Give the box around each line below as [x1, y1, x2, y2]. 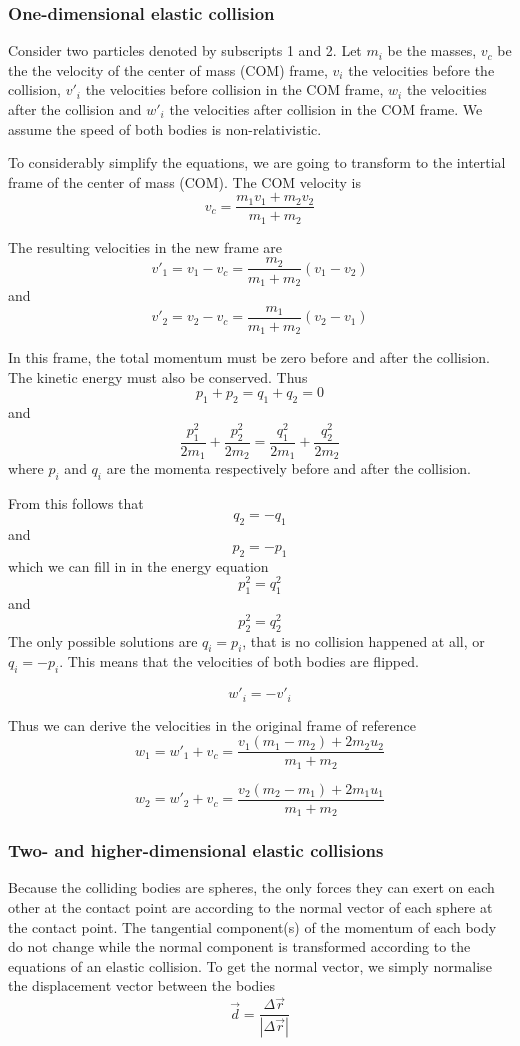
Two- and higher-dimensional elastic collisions [8, 838, 384, 863]
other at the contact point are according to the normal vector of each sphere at [8, 897, 493, 918]
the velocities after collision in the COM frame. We [169, 99, 483, 119]
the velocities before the [348, 59, 495, 80]
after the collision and [8, 99, 142, 119]
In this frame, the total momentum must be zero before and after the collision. [8, 347, 490, 368]
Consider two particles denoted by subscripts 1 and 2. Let [8, 40, 362, 61]
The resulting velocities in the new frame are [8, 236, 283, 257]
